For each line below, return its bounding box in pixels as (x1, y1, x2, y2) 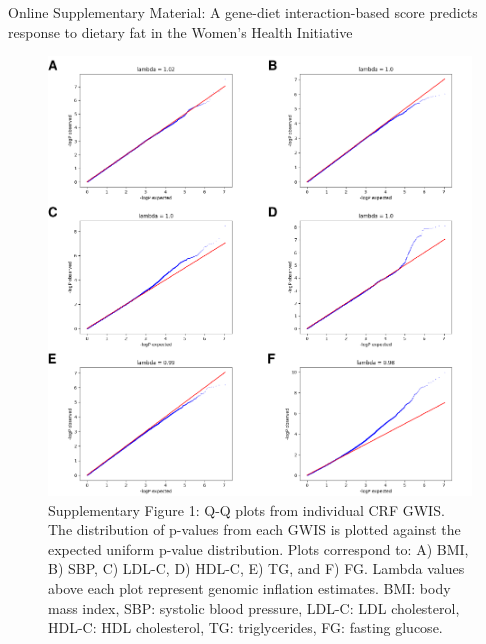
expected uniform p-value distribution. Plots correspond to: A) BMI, (48, 538, 469, 559)
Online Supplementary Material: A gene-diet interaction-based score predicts (8, 2, 478, 22)
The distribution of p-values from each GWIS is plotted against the (48, 519, 461, 540)
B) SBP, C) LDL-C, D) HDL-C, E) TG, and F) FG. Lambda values (48, 558, 465, 579)
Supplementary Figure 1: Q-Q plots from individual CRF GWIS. (48, 499, 445, 520)
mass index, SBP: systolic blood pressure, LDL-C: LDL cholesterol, (48, 597, 460, 618)
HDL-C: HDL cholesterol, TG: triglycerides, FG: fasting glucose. (48, 617, 443, 638)
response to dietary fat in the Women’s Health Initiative (8, 21, 353, 42)
